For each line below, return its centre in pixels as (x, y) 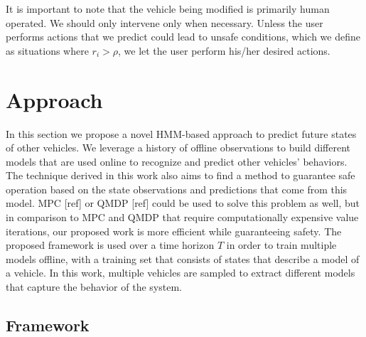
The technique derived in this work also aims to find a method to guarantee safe (181, 175)
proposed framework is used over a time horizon (110, 245)
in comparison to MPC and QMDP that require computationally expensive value (182, 217)
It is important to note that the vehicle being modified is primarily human (168, 9)
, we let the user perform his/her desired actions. (224, 50)
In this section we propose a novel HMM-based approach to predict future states (181, 133)
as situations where (47, 50)
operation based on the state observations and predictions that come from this (177, 189)
